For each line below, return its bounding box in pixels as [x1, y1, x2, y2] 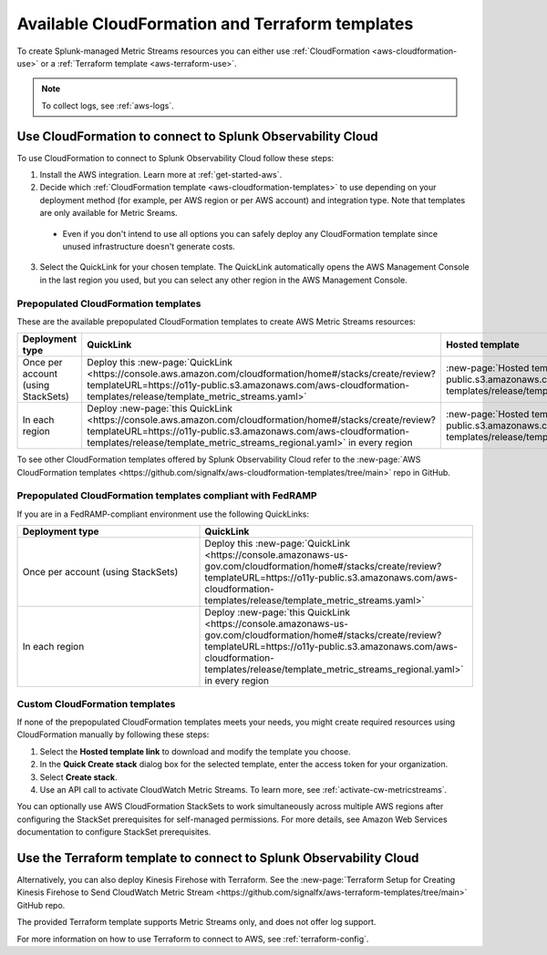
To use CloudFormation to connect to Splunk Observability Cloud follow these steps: [16, 152, 335, 163]
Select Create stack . [39, 771, 118, 783]
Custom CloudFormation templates [16, 697, 176, 710]
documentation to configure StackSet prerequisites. [16, 827, 212, 837]
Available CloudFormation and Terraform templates [16, 14, 414, 34]
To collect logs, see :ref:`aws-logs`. [41, 100, 174, 111]
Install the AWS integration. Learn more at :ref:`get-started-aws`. [39, 169, 283, 180]
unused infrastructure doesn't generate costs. [62, 241, 236, 252]
